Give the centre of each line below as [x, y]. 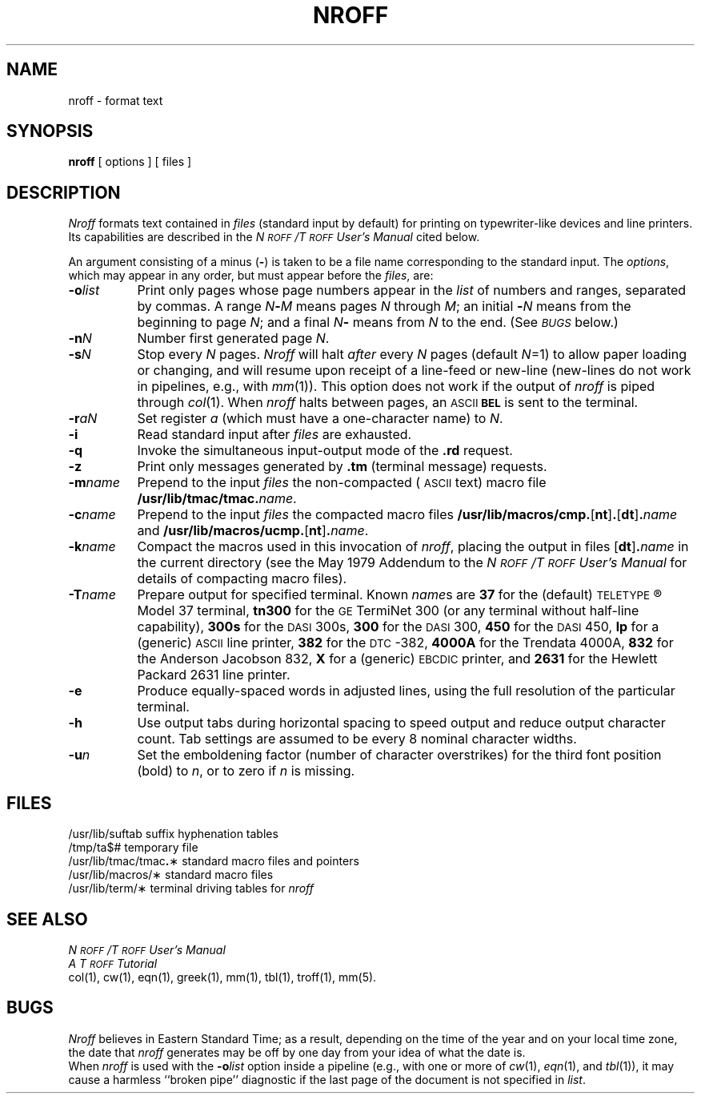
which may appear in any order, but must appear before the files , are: [251, 276]
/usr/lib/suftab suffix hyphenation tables [173, 834]
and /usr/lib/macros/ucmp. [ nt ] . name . [253, 531]
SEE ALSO [47, 919]
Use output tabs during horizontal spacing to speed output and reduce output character [401, 723]
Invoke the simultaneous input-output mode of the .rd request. [325, 451]
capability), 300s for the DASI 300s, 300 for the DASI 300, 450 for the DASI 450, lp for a [398, 627]
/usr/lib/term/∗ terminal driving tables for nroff [191, 888]
